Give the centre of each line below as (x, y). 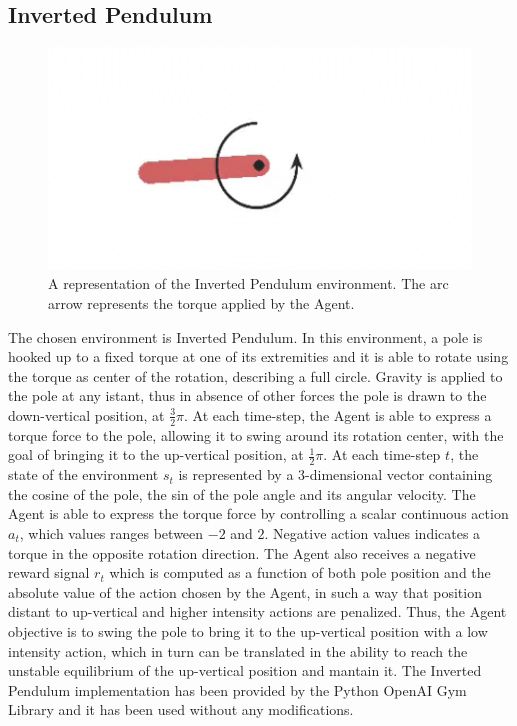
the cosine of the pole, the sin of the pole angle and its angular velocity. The (242, 493)
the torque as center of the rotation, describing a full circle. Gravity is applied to (255, 375)
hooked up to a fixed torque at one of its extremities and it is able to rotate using (258, 356)
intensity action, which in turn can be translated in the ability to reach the (238, 650)
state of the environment (83, 474)
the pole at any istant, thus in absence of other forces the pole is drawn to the (247, 395)
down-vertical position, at (86, 414)
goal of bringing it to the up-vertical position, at (156, 454)
